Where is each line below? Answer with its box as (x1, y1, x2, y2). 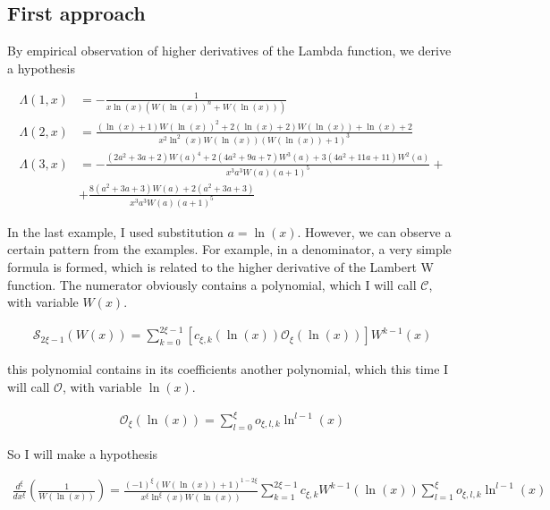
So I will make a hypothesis (7, 444, 158, 463)
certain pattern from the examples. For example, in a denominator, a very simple (7, 240, 452, 259)
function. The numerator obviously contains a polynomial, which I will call (7, 275, 417, 293)
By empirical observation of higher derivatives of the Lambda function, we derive (7, 41, 452, 59)
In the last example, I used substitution (7, 222, 224, 241)
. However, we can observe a (297, 222, 452, 241)
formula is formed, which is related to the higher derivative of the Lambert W (7, 258, 434, 276)
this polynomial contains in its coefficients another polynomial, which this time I (7, 360, 449, 378)
